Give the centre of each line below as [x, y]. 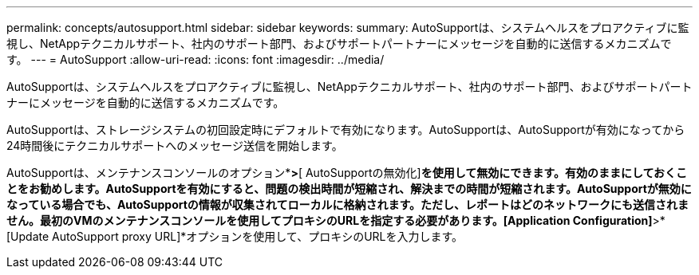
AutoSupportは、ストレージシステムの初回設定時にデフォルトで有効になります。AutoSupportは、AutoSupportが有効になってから [346, 130]
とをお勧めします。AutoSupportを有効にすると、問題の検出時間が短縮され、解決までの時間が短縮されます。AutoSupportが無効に [349, 189]
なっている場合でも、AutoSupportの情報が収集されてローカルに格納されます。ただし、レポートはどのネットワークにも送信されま [348, 204]
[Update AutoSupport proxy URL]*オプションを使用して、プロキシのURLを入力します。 [235, 236]
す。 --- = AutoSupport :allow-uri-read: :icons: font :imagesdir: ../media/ [195, 59]
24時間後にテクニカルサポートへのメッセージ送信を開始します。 [175, 145]
